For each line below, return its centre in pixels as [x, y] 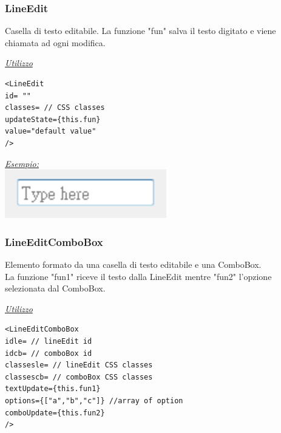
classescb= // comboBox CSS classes [79, 377]
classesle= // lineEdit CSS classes [79, 365]
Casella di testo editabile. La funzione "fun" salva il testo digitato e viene [140, 31]
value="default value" [51, 131]
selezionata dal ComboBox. [55, 288]
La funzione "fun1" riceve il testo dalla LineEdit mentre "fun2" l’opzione [138, 276]
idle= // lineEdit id [49, 341]
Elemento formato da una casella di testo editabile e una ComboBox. [133, 264]
